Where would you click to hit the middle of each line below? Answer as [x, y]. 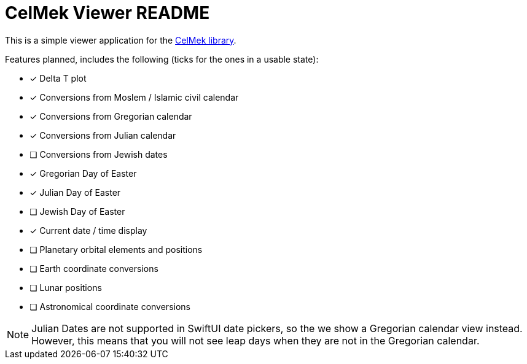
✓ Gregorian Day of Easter [83, 173]
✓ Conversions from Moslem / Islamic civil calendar [134, 97]
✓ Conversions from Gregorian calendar [111, 116]
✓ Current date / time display [88, 230]
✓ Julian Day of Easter [75, 192]
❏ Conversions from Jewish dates [99, 154]
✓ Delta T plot [58, 78]
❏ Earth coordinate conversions [94, 268]
